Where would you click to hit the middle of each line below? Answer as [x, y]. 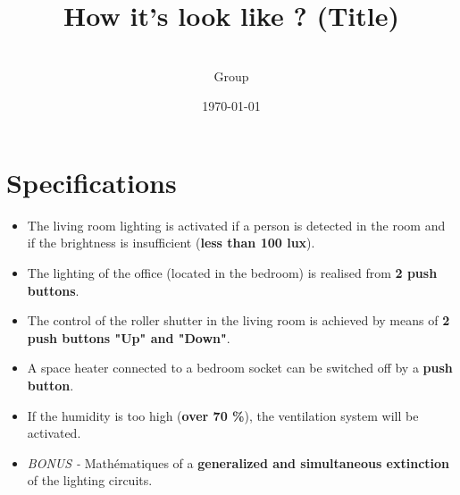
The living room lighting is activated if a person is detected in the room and [236, 225]
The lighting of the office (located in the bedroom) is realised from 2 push [232, 273]
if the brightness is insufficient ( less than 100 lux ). [171, 243]
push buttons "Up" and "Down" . [129, 337]
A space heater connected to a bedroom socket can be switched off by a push [240, 368]
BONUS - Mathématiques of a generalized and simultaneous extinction [238, 462]
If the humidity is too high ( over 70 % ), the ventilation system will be [223, 415]
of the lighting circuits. [90, 480]
